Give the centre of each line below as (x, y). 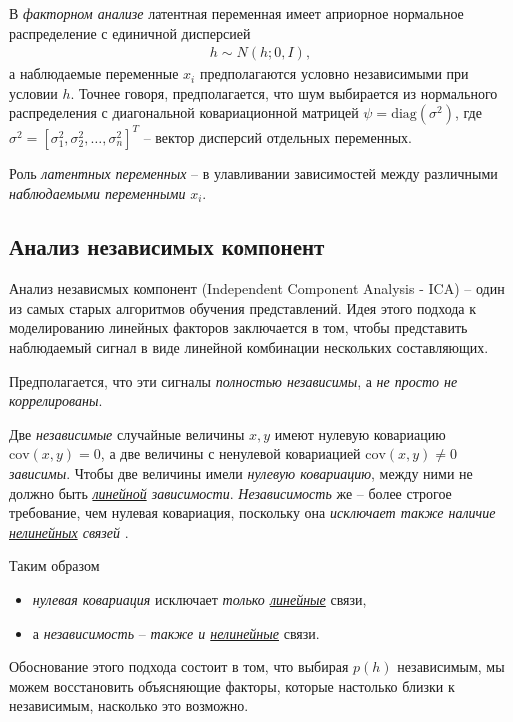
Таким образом (54, 565)
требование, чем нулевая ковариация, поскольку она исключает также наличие (252, 512)
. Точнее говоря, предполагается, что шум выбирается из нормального (284, 92)
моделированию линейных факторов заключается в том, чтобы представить (238, 327)
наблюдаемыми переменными (97, 192)
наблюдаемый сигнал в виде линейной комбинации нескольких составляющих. (249, 347)
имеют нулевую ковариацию (360, 433)
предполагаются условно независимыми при (334, 73)
